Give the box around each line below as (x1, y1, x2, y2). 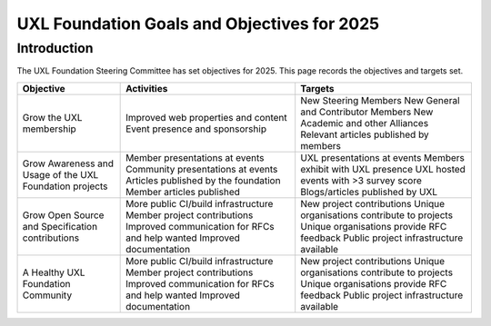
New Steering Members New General (300, 94, 460, 106)
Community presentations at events (125, 163, 278, 175)
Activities (125, 82, 168, 94)
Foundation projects (22, 180, 108, 193)
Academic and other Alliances (300, 116, 429, 129)
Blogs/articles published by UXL (300, 185, 438, 198)
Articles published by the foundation (125, 173, 281, 186)
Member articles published (125, 185, 241, 198)
